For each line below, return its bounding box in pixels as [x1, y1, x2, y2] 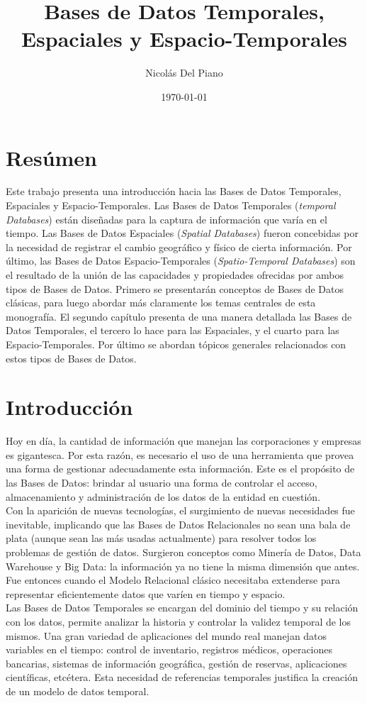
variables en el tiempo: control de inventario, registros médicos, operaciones [6, 642, 333, 657]
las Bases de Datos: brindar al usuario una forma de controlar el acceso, [6, 475, 317, 490]
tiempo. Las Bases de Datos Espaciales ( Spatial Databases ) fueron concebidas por [6, 226, 358, 240]
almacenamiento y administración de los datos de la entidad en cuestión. [6, 489, 321, 504]
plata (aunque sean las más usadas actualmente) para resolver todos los [6, 531, 317, 546]
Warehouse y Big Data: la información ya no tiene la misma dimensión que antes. [6, 558, 360, 573]
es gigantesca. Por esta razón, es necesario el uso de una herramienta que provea [6, 447, 354, 462]
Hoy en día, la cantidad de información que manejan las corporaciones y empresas [6, 433, 361, 448]
